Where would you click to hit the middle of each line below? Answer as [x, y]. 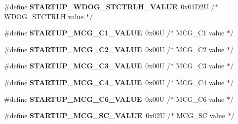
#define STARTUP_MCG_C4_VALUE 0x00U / [87, 82]
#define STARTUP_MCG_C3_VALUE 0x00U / [87, 66]
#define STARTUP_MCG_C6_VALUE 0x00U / [87, 99]
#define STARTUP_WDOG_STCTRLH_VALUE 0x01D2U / [109, 6]
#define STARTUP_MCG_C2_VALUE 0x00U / [87, 49]
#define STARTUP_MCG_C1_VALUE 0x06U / [87, 33]
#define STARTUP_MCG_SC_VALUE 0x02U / [87, 115]
